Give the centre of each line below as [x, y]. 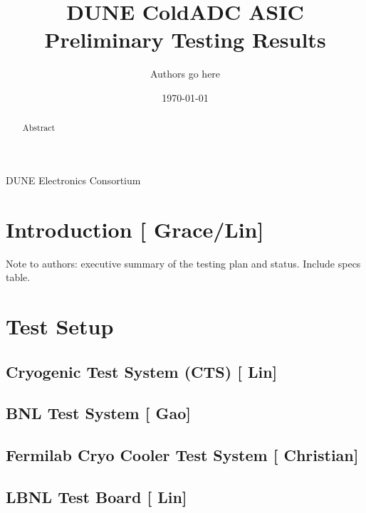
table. [18, 277]
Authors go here [185, 74]
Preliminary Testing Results [185, 39]
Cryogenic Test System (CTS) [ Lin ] [142, 371]
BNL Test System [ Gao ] [99, 413]
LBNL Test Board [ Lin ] [96, 496]
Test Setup [60, 326]
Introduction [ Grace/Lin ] [135, 229]
